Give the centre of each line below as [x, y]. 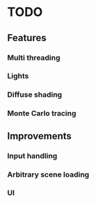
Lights [18, 76]
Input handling [32, 156]
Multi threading [34, 58]
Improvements [39, 136]
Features [27, 38]
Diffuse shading [35, 95]
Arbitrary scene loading [48, 174]
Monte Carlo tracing [42, 113]
